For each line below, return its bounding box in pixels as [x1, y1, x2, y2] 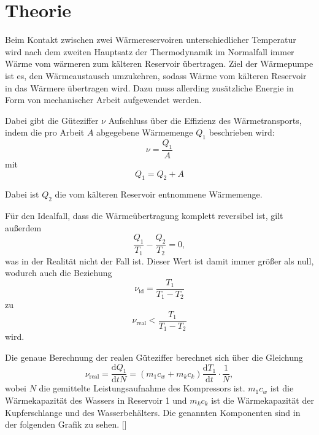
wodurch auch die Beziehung [5, 266, 112, 279]
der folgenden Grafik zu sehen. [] [5, 418, 127, 431]
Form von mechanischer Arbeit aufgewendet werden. [5, 93, 202, 106]
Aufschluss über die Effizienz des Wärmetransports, [108, 114, 302, 126]
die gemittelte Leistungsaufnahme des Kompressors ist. [39, 382, 245, 395]
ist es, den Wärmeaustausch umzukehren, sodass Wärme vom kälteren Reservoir [5, 69, 307, 82]
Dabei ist [5, 188, 39, 201]
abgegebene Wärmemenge [96, 126, 193, 139]
